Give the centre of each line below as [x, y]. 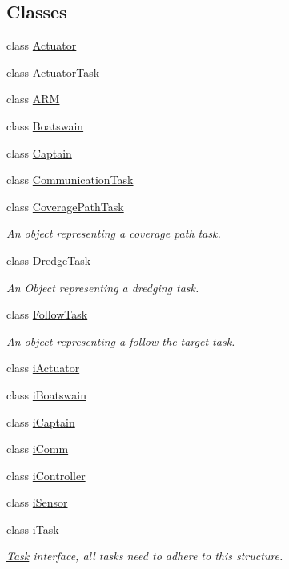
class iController [46, 475]
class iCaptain [41, 421]
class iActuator [43, 368]
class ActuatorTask [53, 72]
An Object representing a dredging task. [103, 287]
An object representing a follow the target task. [121, 341]
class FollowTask [47, 314]
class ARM [33, 99]
